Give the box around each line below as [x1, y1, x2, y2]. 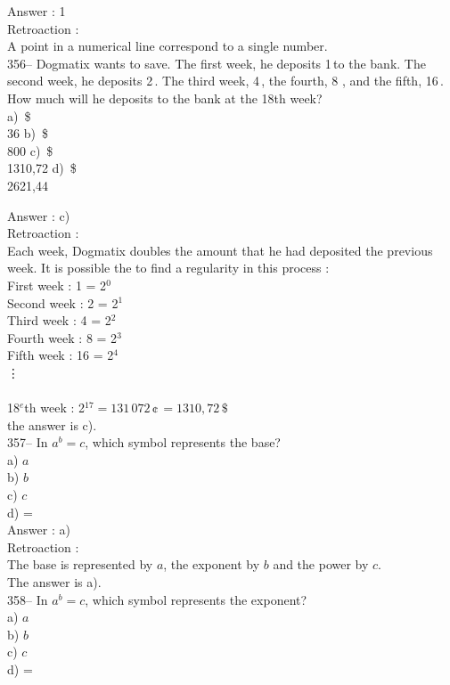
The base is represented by [7, 555, 153, 574]
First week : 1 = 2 [7, 275, 107, 294]
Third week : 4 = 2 [7, 311, 111, 330]
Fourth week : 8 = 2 [7, 328, 118, 347]
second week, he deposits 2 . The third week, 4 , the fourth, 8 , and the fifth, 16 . [7, 71, 444, 90]
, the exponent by [163, 555, 260, 574]
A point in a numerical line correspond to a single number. [7, 37, 328, 55]
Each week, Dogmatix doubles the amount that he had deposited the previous [7, 241, 433, 259]
